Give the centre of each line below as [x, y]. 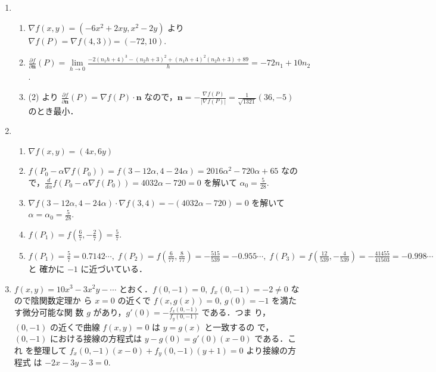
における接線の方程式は [96, 338]
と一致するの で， [239, 326]
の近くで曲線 [75, 326]
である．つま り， [236, 312]
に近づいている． [114, 268]
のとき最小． [53, 110]
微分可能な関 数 [53, 312]
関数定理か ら [66, 300]
